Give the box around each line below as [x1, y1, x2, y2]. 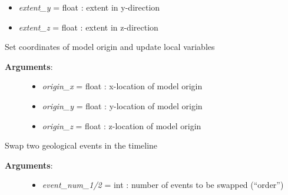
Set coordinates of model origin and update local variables [5, 41, 215, 53]
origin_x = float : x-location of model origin [42, 80, 203, 92]
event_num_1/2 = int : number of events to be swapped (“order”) [42, 179, 284, 191]
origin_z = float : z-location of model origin [42, 119, 201, 132]
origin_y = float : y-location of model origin [42, 99, 203, 112]
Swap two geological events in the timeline [5, 139, 158, 152]
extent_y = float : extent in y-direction [18, 1, 160, 13]
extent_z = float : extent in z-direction [18, 21, 158, 33]
